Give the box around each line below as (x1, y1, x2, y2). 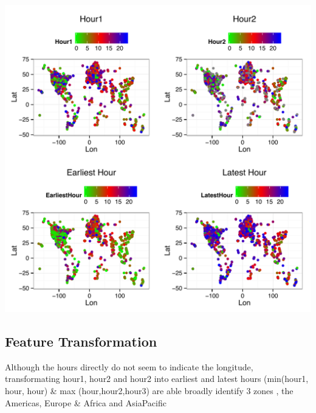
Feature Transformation (5, 331, 157, 350)
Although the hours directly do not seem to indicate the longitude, (5, 360, 253, 373)
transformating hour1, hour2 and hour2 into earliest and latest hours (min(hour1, (5, 372, 309, 385)
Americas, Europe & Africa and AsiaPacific (5, 396, 167, 409)
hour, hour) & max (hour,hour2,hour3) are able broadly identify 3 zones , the (5, 384, 294, 397)
